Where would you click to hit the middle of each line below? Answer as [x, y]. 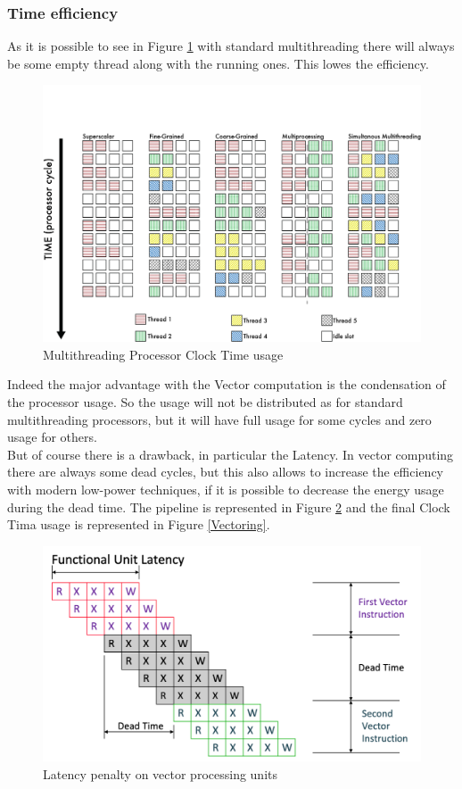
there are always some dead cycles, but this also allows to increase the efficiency [225, 472]
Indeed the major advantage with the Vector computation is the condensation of [227, 384]
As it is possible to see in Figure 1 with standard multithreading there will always [231, 46]
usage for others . [52, 437]
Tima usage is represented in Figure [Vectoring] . [139, 524]
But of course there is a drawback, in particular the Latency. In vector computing [231, 454]
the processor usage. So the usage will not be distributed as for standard [205, 401]
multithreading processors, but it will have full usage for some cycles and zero [219, 419]
